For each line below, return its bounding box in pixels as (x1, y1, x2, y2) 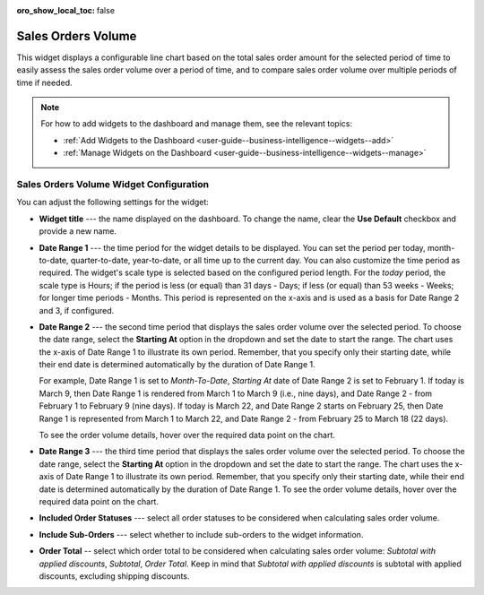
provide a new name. (39, 226, 117, 237)
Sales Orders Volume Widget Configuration (16, 178, 210, 191)
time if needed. (16, 77, 73, 88)
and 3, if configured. (39, 305, 115, 315)
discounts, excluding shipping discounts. (39, 570, 190, 582)
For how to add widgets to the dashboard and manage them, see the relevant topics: (40, 118, 353, 129)
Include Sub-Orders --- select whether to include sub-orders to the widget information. (39, 529, 364, 539)
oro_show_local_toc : (16, 5, 96, 15)
